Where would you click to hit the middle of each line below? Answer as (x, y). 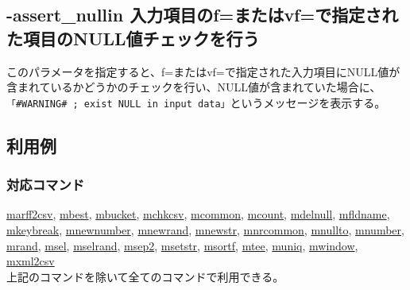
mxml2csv (31, 261)
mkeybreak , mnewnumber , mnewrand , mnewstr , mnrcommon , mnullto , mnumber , (205, 230)
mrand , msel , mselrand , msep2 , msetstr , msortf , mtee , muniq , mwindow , (182, 245)
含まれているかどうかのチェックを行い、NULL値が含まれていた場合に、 (194, 87)
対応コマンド (46, 185)
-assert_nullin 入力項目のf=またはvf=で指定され (203, 15)
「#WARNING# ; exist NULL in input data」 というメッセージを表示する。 (196, 102)
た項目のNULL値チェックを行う (133, 38)
